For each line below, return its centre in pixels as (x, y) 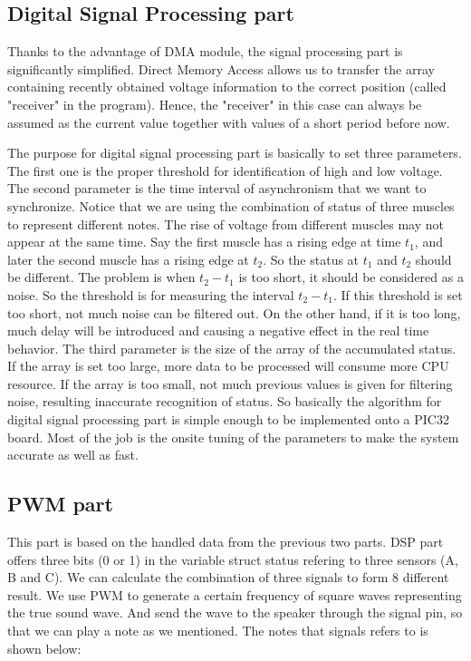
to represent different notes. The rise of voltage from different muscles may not (226, 224)
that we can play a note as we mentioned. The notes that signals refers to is (218, 631)
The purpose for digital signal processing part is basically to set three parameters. (235, 153)
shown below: (44, 648)
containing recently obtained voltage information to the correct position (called (227, 87)
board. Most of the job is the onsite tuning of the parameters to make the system (233, 437)
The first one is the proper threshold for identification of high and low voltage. (225, 170)
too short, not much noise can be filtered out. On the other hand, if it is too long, (234, 312)
